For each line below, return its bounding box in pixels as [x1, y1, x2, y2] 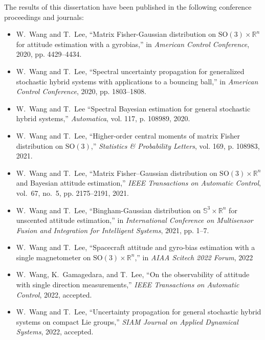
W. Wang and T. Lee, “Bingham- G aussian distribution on [16, 205, 201, 215]
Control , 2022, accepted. [16, 289, 92, 300]
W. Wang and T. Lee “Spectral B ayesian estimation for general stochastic [16, 103, 251, 114]
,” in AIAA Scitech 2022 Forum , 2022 [135, 252, 253, 262]
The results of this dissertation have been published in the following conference [4, 2, 252, 12]
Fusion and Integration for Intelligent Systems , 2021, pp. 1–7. [16, 224, 209, 235]
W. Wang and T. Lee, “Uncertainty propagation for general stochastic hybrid [16, 306, 261, 317]
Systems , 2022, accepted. [16, 326, 94, 337]
